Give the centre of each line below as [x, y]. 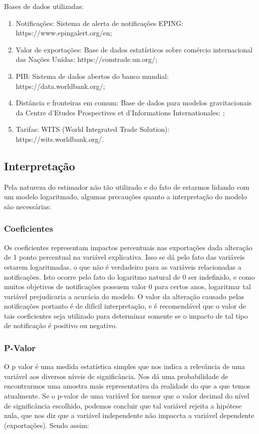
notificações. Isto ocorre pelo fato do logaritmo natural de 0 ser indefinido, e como [129, 276]
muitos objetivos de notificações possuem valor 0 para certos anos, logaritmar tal [128, 286]
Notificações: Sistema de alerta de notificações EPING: [100, 23]
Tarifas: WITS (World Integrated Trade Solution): [93, 129]
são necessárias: [28, 206]
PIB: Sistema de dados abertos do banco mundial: [92, 76]
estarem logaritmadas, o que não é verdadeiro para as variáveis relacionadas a [123, 266]
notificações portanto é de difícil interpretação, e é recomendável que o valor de [125, 306]
